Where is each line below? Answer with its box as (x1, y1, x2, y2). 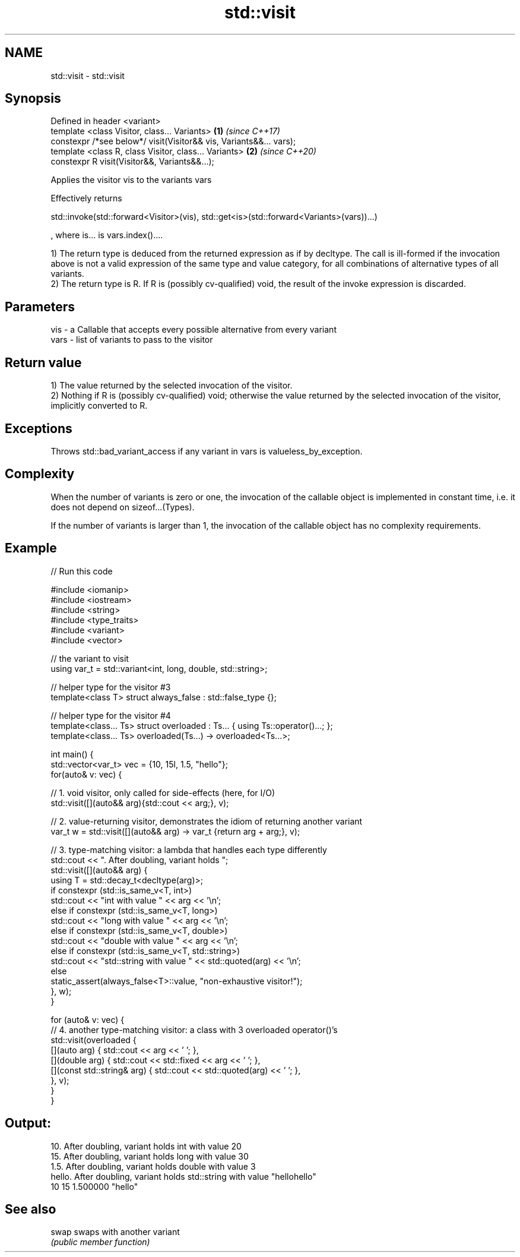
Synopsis (5, 91, 61, 106)
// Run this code (50, 566, 113, 576)
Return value (5, 355, 82, 370)
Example (5, 541, 57, 556)
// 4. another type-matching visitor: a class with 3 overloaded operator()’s (50, 1024, 338, 1035)
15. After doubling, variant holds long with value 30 (50, 1151, 249, 1161)
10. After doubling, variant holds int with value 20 (50, 1141, 242, 1151)
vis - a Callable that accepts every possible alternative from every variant (50, 324, 337, 335)
